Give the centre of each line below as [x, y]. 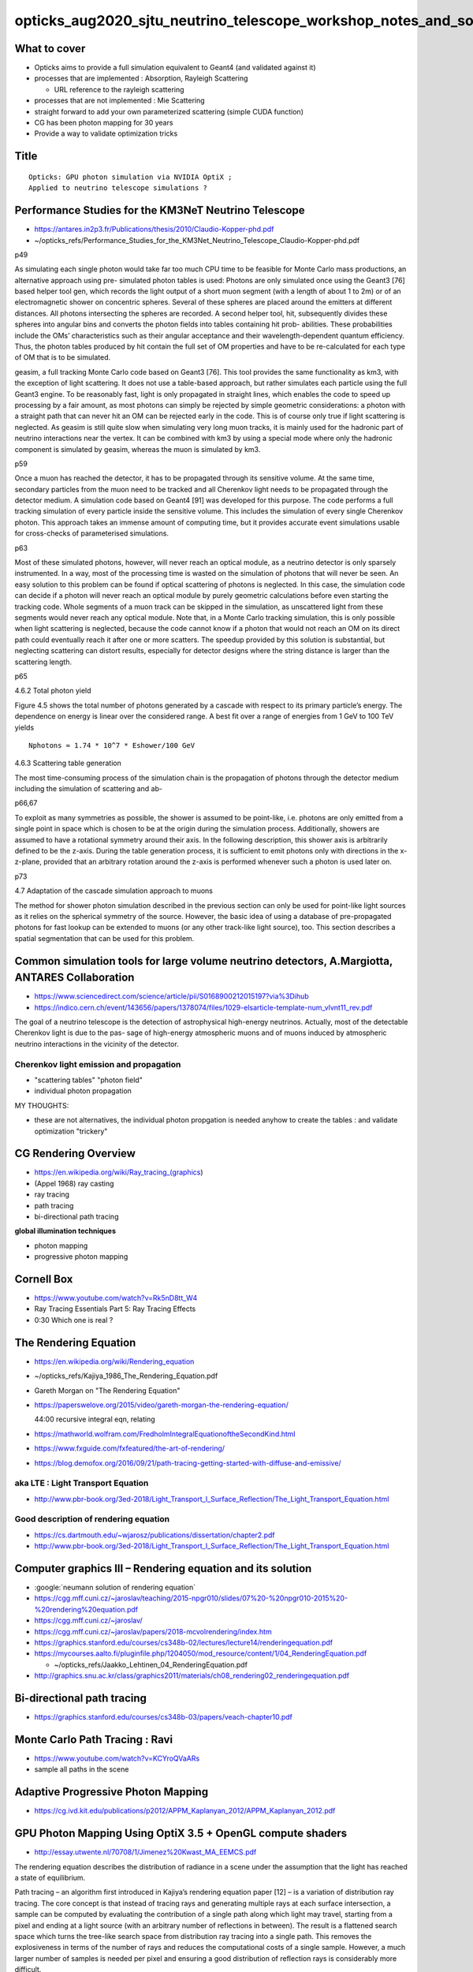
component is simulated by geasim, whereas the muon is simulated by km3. [138, 449]
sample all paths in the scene [82, 1769]
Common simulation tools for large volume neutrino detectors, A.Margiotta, [204, 961]
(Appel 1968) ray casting [74, 1183]
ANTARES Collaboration [74, 978]
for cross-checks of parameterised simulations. [92, 533]
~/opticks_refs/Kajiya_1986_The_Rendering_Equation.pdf [126, 1376]
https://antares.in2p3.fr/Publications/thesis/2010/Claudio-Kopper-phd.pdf [154, 230]
